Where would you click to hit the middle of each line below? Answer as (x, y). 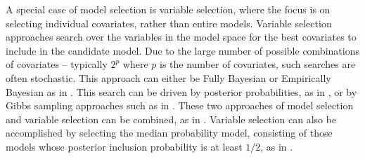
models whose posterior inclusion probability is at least (124, 146)
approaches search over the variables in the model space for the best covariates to (181, 37)
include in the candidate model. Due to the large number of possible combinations (182, 50)
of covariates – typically (57, 64)
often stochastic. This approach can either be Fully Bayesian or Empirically (168, 77)
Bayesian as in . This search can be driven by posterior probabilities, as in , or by (181, 91)
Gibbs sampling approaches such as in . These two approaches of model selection (180, 105)
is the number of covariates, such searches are (258, 64)
